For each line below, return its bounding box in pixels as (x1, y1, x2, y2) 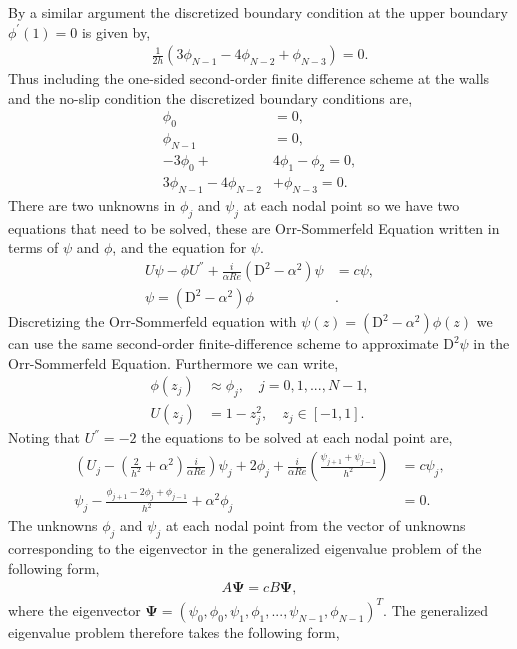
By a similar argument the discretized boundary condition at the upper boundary (8, 2, 508, 22)
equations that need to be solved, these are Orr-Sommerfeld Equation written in (8, 217, 500, 238)
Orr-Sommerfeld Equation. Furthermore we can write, (8, 352, 339, 373)
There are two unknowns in (8, 194, 176, 215)
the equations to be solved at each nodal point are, (141, 427, 453, 448)
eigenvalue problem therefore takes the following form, (8, 621, 340, 642)
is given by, (81, 21, 151, 42)
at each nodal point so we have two (243, 194, 460, 215)
